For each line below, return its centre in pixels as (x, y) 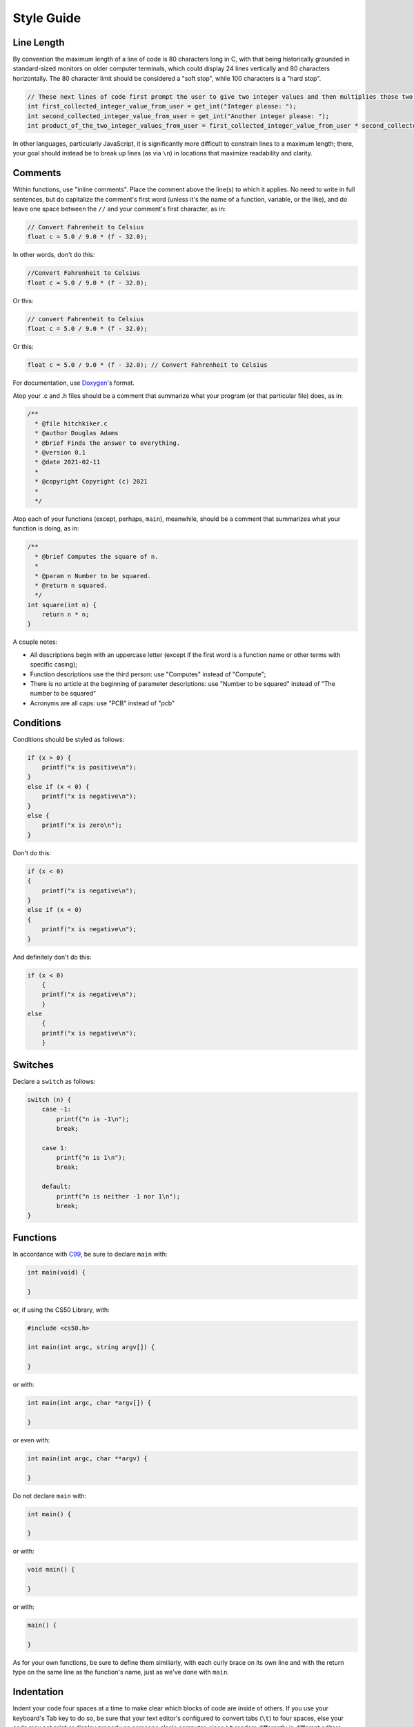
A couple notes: (35, 642)
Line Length (39, 42)
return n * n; (66, 614)
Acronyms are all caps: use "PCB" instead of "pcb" (102, 703)
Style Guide (47, 18)
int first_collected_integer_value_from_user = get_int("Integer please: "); (162, 106)
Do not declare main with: (50, 1496)
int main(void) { (57, 1272)
